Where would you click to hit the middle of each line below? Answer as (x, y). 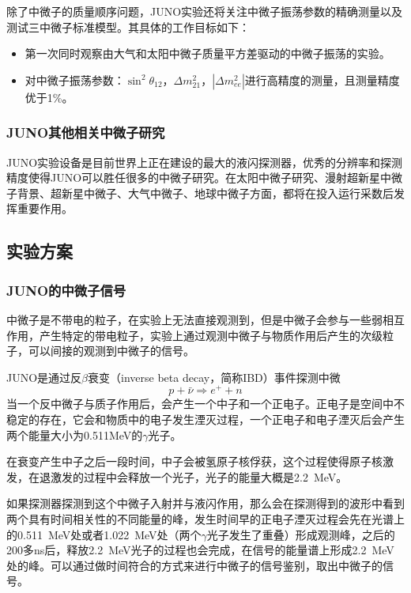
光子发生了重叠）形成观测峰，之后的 (301, 534)
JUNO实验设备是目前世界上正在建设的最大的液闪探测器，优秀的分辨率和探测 (205, 162)
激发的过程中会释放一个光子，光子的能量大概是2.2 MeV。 (199, 476)
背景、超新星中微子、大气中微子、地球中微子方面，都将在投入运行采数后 (205, 193)
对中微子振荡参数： (75, 79)
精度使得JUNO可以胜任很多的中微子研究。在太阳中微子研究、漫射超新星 (194, 178)
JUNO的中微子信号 (66, 290)
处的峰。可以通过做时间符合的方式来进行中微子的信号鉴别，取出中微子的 (194, 565)
